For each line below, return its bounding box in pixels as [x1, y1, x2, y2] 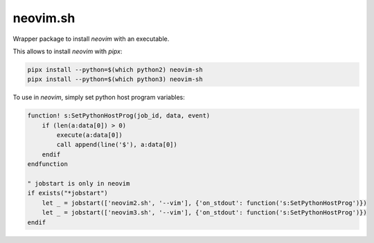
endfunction [27, 160, 69, 168]
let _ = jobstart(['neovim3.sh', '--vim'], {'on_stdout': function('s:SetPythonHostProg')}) [42, 208, 367, 217]
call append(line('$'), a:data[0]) [56, 141, 178, 149]
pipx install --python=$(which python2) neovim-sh [27, 66, 204, 73]
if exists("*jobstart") [27, 189, 109, 197]
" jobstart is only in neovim [27, 180, 130, 188]
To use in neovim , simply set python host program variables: [12, 93, 185, 102]
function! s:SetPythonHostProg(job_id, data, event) [27, 111, 211, 120]
